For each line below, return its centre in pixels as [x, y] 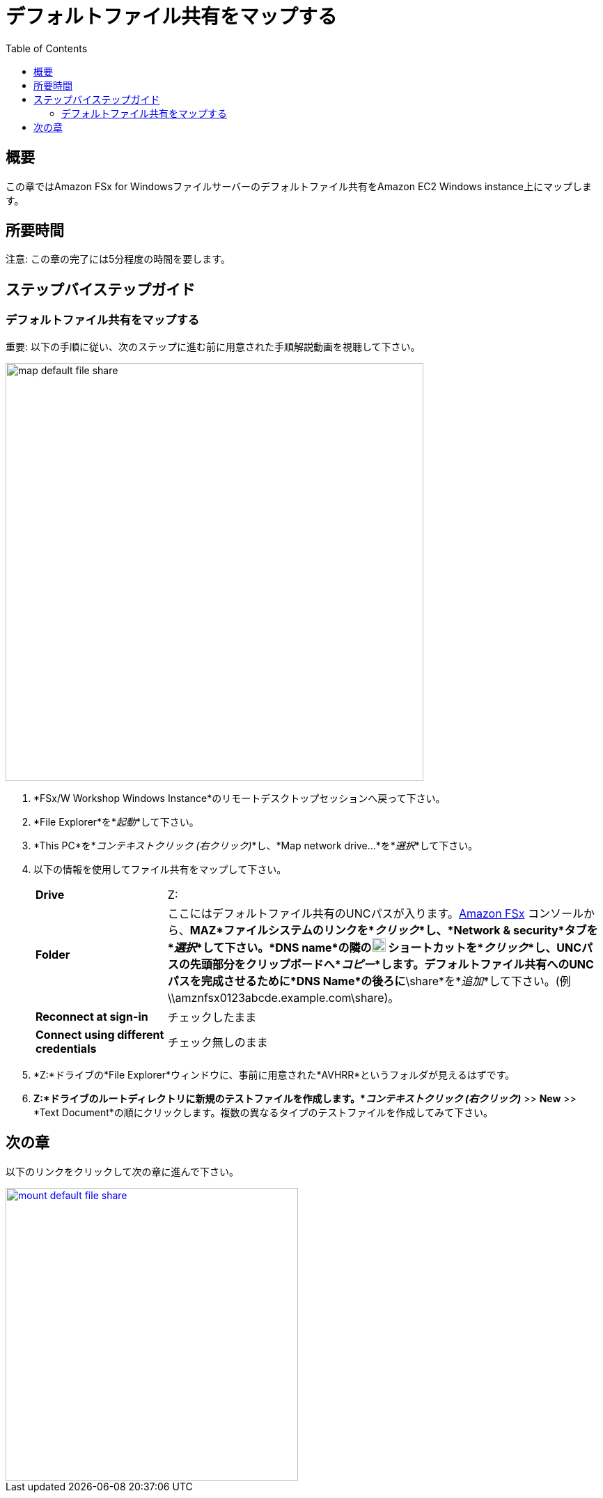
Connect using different [100, 1034]
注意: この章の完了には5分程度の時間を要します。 [118, 259]
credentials [66, 1048]
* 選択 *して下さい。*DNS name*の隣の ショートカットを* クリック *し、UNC [375, 947]
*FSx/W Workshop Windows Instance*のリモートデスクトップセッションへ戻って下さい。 [240, 798]
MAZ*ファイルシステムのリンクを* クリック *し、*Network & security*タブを [394, 930]
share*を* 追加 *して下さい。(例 [490, 981]
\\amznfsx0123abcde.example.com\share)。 [283, 997]
